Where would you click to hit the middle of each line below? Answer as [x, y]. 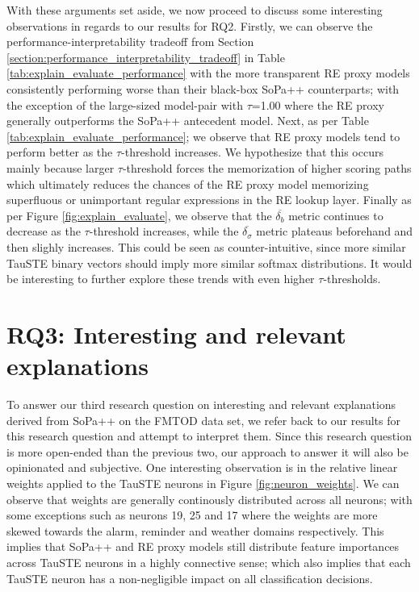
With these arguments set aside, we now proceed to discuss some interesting [195, 10]
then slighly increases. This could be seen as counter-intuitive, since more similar [206, 246]
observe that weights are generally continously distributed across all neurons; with [209, 499]
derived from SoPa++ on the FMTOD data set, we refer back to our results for [203, 420]
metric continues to [336, 215]
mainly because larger [61, 167]
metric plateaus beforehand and [335, 231]
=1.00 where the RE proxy [318, 104]
